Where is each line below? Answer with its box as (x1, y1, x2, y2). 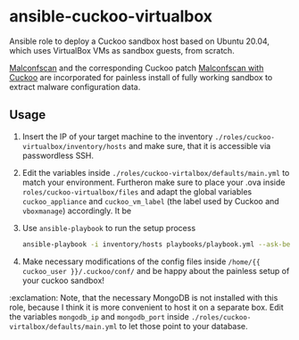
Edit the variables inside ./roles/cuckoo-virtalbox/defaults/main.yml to (21, 167, 290, 178)
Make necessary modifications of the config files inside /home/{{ (21, 256, 261, 267)
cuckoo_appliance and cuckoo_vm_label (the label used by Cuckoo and (21, 195, 279, 206)
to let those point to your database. (119, 320, 248, 331)
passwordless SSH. (21, 150, 95, 161)
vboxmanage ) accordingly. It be (21, 205, 132, 216)
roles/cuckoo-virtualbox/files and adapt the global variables (21, 186, 253, 197)
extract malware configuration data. (9, 81, 141, 92)
